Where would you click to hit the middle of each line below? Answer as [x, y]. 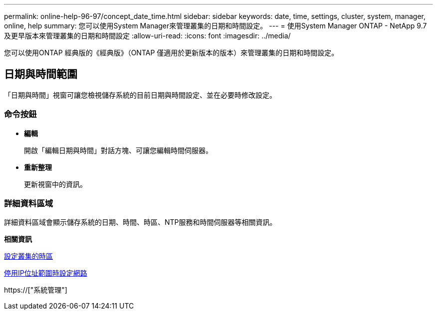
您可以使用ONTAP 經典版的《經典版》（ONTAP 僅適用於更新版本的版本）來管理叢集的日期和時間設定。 [171, 53]
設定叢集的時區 [28, 256]
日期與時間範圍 [41, 74]
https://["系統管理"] [36, 290]
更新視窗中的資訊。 [55, 184]
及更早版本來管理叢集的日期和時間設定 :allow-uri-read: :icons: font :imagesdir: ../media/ [147, 36]
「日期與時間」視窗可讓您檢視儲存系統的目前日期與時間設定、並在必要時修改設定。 [140, 95]
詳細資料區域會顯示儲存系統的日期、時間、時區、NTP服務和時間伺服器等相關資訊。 [140, 222]
